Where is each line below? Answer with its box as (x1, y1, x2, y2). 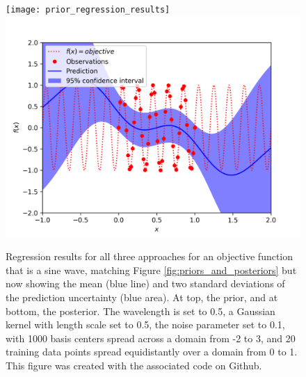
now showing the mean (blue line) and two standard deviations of (6, 276, 285, 291)
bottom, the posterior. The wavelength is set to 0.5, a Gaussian (6, 303, 275, 318)
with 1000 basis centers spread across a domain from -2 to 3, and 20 (6, 330, 296, 345)
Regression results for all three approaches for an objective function (6, 249, 293, 264)
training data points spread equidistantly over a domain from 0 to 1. (6, 344, 298, 359)
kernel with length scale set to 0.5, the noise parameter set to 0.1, (6, 317, 285, 332)
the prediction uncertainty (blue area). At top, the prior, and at (6, 290, 278, 305)
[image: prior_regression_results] (6, 5, 170, 15)
